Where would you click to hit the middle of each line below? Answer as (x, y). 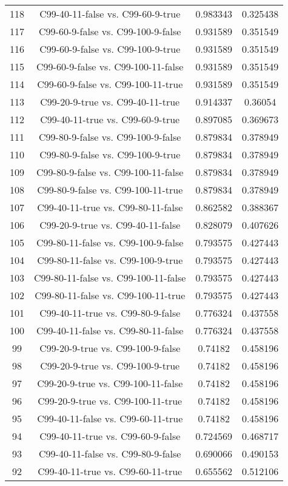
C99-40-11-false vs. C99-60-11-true (110, 418)
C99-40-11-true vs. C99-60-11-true (110, 471)
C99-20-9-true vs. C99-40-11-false (110, 225)
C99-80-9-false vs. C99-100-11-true (110, 190)
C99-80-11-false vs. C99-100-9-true (110, 260)
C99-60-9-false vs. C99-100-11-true (110, 84)
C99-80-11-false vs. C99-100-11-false (110, 278)
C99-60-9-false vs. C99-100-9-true (110, 49)
